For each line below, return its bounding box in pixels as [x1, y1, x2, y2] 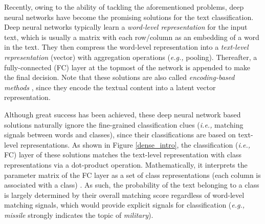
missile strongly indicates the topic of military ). [4, 209, 153, 220]
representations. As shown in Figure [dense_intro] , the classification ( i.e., [20, 139, 251, 150]
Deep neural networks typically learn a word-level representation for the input [4, 22, 248, 32]
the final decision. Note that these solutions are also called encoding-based [4, 72, 235, 83]
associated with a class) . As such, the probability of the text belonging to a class [4, 179, 259, 190]
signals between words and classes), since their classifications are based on [4, 129, 236, 140]
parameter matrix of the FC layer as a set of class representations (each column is [4, 169, 261, 180]
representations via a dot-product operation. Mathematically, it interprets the [4, 159, 248, 170]
